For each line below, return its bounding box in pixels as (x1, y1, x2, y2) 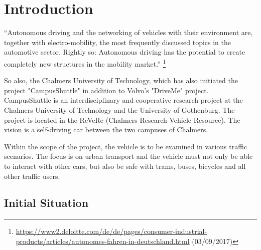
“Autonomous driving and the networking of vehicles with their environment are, (4, 27, 253, 38)
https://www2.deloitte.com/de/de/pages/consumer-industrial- (16, 226, 207, 236)
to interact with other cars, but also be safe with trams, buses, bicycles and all (4, 160, 246, 171)
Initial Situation (4, 195, 89, 210)
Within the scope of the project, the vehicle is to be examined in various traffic (4, 141, 247, 151)
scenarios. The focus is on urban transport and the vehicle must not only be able (4, 151, 253, 161)
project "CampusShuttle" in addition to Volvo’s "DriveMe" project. (4, 85, 209, 95)
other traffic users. (4, 170, 60, 181)
